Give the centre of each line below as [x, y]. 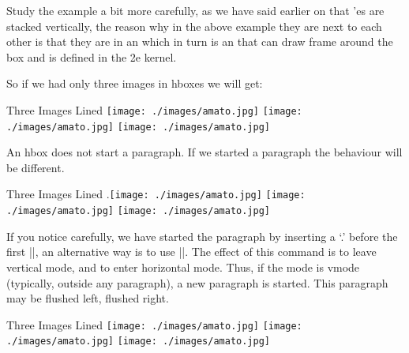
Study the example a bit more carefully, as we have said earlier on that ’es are [195, 10]
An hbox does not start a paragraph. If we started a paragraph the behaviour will [204, 152]
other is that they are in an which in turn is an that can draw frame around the [200, 41]
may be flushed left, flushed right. [88, 298]
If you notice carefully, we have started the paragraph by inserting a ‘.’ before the [202, 236]
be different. [36, 167]
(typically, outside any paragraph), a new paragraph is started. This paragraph [197, 282]
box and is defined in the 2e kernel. [92, 56]
